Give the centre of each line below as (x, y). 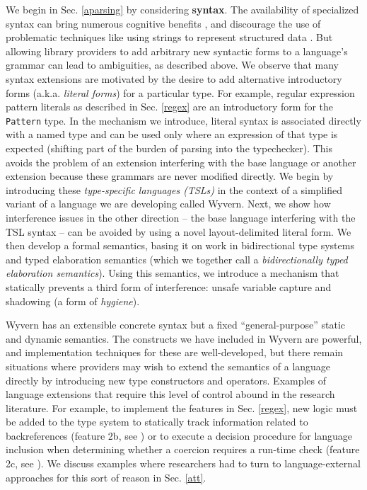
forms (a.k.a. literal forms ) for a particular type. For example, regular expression (180, 92)
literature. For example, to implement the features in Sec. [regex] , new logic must (182, 408)
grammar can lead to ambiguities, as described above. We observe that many (172, 65)
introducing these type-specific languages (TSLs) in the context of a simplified (174, 189)
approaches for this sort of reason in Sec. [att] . (106, 477)
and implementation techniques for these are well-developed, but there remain (175, 352)
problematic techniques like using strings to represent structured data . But (169, 37)
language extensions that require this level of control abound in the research (170, 394)
